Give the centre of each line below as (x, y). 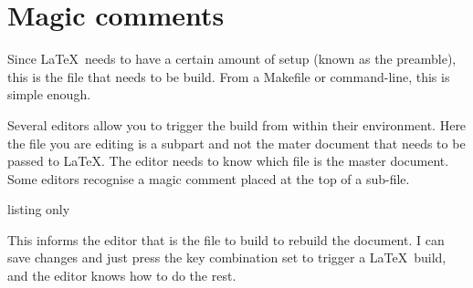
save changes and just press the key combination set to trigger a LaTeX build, (227, 257)
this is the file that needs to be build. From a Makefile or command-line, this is (229, 76)
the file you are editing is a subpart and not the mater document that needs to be (236, 143)
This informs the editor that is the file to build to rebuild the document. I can (226, 239)
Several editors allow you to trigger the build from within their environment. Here (237, 124)
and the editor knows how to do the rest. (122, 276)
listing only (39, 209)
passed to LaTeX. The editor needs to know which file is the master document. (228, 161)
